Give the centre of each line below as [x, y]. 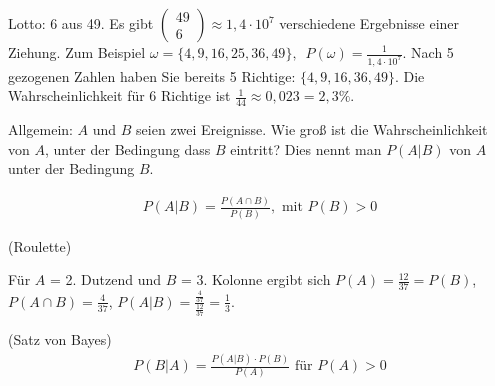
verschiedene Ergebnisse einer [369, 23]
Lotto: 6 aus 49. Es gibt [81, 23]
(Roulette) [40, 245]
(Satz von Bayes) [60, 339]
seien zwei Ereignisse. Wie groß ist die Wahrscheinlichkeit [312, 129]
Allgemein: [40, 129]
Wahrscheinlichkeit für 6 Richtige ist [119, 95]
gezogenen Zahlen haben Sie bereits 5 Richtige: [152, 75]
